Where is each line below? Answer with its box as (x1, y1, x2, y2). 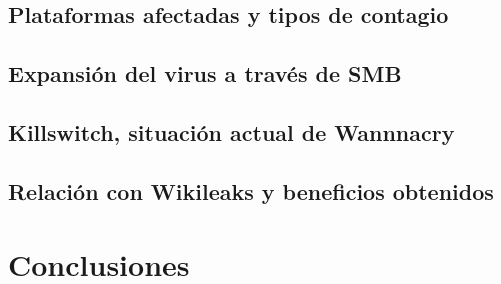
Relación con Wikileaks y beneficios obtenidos (8, 175, 494, 206)
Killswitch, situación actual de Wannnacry (8, 116, 455, 147)
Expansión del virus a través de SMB (8, 58, 402, 89)
